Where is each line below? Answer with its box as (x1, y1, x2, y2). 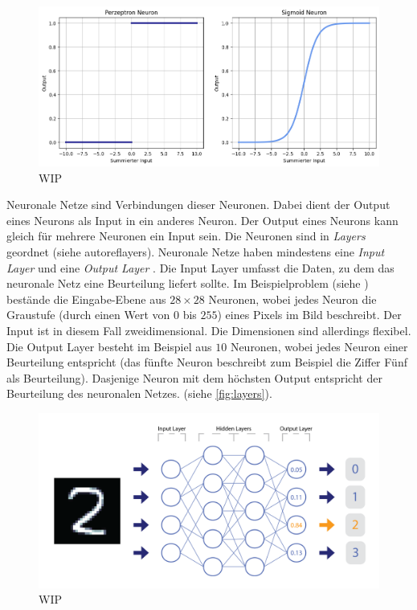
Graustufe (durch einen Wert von (6, 306, 170, 323)
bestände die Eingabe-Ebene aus (6, 290, 166, 307)
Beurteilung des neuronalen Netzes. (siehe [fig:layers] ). (6, 385, 272, 402)
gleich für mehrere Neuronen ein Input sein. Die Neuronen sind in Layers (6, 227, 366, 244)
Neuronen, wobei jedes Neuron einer (230, 338, 408, 354)
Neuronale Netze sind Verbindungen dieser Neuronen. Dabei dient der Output (6, 196, 390, 213)
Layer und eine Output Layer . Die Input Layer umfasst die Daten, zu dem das (6, 259, 395, 276)
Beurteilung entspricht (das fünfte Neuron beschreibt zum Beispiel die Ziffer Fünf (6, 354, 407, 371)
